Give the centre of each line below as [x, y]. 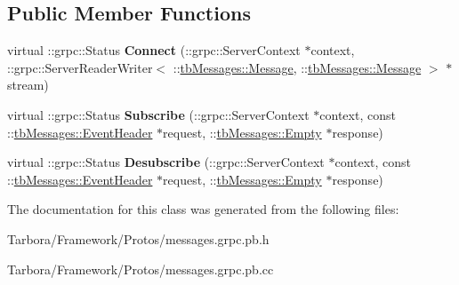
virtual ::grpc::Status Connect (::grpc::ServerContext [154, 50]
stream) [28, 85]
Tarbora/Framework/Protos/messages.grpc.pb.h [138, 238]
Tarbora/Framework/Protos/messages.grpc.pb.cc [141, 269]
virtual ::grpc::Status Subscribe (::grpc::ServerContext [158, 114]
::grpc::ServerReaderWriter [80, 67]
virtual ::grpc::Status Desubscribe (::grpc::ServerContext [166, 162]
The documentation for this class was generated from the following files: [203, 209]
